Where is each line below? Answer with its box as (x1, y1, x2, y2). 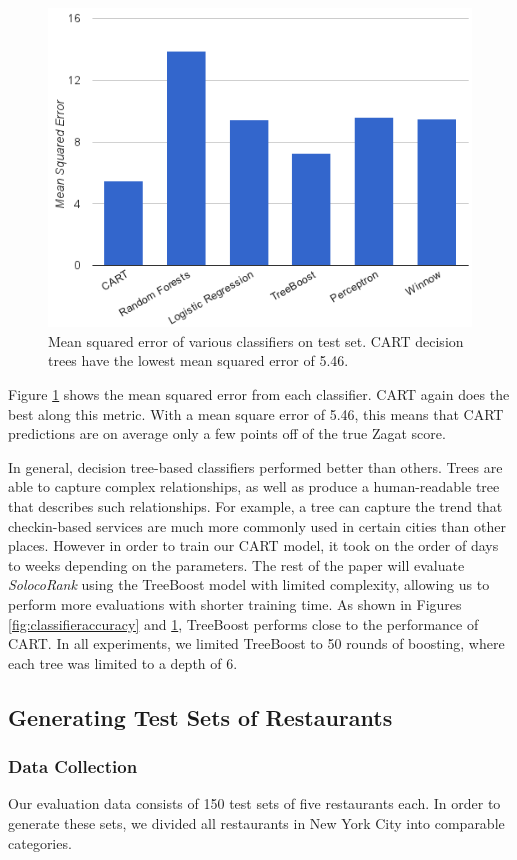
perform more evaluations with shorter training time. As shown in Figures (8, 593, 462, 614)
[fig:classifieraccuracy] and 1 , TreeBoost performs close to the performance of (8, 613, 479, 634)
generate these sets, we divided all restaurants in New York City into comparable (8, 812, 505, 833)
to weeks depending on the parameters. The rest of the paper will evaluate (8, 554, 465, 575)
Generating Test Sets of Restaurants (8, 701, 393, 732)
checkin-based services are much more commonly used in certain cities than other (8, 515, 506, 536)
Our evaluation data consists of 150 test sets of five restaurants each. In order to (8, 793, 501, 814)
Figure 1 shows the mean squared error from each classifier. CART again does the (8, 384, 510, 405)
